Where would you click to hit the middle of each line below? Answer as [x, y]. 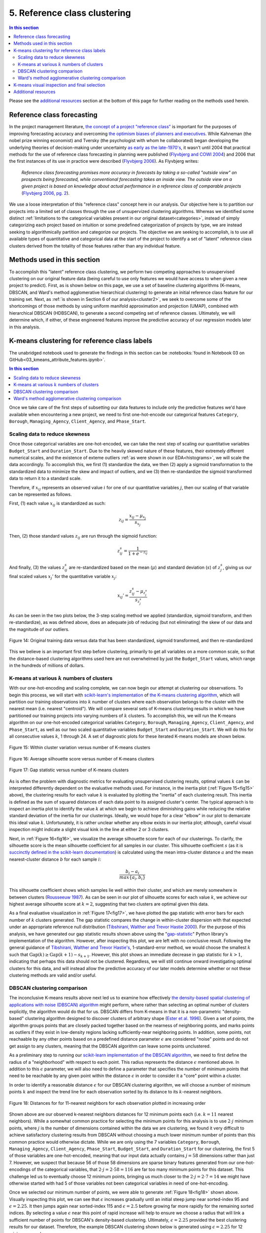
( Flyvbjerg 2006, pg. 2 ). [46, 193]
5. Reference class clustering [70, 13]
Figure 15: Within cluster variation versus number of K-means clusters [80, 748]
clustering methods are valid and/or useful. [53, 975]
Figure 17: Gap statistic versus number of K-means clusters [69, 770]
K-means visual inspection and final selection [59, 85]
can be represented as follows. [40, 494]
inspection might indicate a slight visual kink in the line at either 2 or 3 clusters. [89, 830]
